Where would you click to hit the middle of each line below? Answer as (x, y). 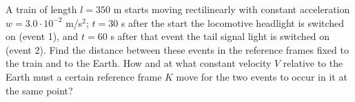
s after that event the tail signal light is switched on (220, 36)
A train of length (41, 9)
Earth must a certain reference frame (84, 76)
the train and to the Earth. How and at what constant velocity (139, 63)
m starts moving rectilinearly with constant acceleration (232, 9)
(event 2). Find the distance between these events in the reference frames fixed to (177, 49)
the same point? (39, 90)
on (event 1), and (42, 36)
